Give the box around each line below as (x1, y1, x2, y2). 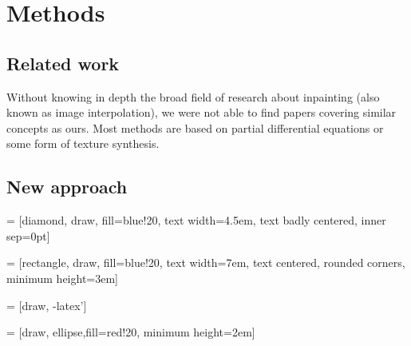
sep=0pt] (6, 227, 50, 244)
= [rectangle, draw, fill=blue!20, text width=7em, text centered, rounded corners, (6, 254, 405, 271)
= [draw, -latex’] (6, 296, 87, 313)
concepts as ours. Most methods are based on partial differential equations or (6, 119, 384, 136)
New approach (6, 174, 128, 199)
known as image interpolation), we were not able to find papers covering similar (6, 104, 397, 121)
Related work (6, 50, 120, 75)
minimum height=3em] (6, 269, 118, 286)
